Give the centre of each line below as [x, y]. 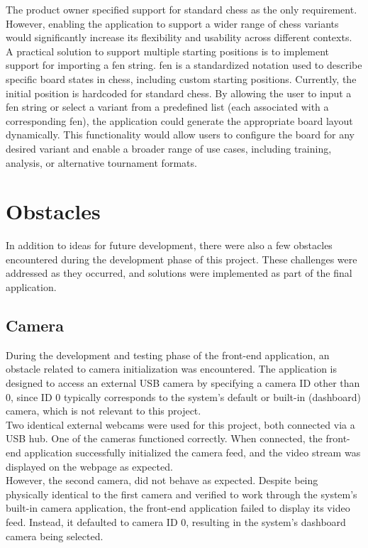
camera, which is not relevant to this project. [104, 411]
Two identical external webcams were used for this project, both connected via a [180, 424]
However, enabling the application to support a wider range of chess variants [172, 23]
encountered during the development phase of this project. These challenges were [182, 259]
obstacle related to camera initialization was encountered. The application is [171, 369]
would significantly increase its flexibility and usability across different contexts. [179, 37]
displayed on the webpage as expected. [89, 466]
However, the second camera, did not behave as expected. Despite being [162, 480]
